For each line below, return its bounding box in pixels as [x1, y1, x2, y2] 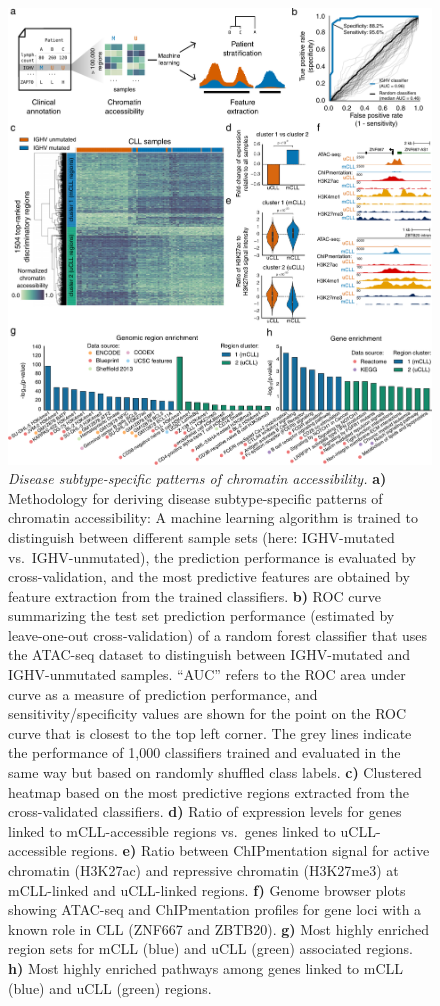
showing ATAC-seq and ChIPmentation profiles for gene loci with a [8, 899, 422, 920]
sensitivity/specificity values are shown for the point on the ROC [8, 703, 407, 724]
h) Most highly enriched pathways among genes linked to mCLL [8, 957, 404, 978]
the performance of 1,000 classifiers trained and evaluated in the [8, 742, 401, 763]
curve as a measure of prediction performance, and [8, 683, 318, 704]
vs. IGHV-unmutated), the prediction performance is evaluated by [8, 546, 416, 567]
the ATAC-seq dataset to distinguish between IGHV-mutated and [8, 644, 411, 665]
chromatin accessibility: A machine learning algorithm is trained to [8, 507, 418, 528]
